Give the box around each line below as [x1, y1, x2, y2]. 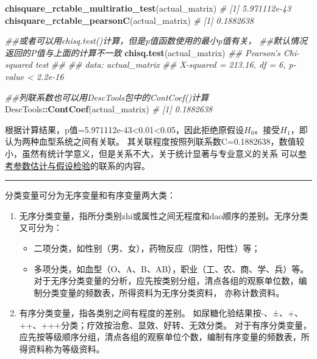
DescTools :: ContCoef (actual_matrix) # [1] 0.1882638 [5, 103, 213, 115]
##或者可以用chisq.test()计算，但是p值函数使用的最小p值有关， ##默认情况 [5, 34, 308, 47]
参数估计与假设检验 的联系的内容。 [13, 159, 150, 172]
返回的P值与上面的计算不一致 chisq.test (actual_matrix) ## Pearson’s [5, 46, 280, 59]
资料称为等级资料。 [27, 343, 105, 355]
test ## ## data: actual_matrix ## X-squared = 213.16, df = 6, [35, 58, 286, 71]
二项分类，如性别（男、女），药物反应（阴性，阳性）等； [34, 241, 260, 254]
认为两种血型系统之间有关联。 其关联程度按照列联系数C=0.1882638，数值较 [5, 135, 305, 148]
